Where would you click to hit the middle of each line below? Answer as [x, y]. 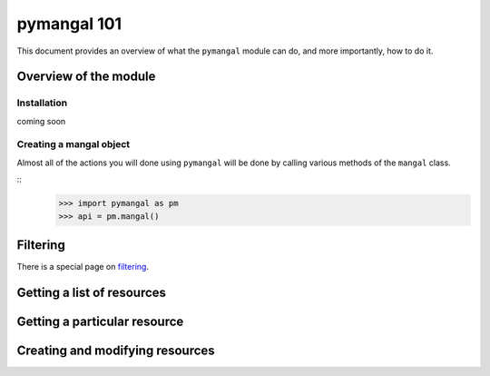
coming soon [41, 121]
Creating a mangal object [73, 144]
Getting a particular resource [100, 321]
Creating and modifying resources [116, 350]
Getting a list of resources [92, 292]
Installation [42, 103]
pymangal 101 [69, 24]
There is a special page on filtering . [83, 267]
